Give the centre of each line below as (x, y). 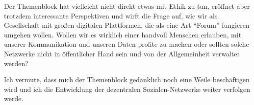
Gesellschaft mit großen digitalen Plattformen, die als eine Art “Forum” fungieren (127, 25)
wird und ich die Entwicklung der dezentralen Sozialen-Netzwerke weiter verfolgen (127, 89)
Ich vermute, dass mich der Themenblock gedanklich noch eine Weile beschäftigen (127, 79)
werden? (16, 63)
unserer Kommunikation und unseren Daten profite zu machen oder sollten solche (127, 44)
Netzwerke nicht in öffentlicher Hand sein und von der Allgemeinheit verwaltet (122, 53)
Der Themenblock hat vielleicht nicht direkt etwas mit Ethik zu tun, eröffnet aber (127, 6)
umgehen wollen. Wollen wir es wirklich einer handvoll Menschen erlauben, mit (123, 34)
